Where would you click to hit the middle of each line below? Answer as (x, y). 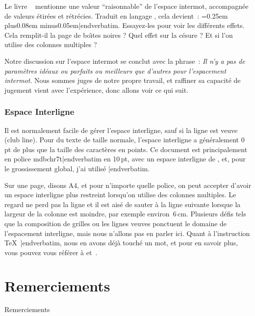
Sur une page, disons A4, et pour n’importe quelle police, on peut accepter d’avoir (128, 185)
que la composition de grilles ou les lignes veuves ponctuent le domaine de (116, 223)
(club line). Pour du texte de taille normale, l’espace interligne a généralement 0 (125, 140)
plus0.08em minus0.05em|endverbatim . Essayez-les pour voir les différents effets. (125, 25)
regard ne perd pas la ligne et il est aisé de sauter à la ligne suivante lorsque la (123, 204)
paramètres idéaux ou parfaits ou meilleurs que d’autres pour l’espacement (115, 70)
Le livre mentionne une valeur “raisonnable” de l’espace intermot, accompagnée (127, 6)
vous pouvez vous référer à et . (51, 252)
